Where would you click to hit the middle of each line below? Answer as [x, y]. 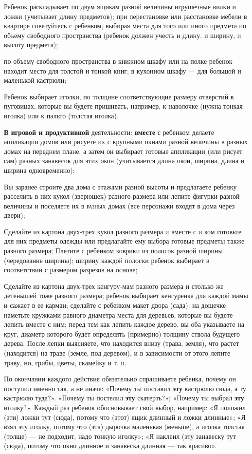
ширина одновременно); [39, 170]
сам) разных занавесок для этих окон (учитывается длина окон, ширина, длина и [124, 161]
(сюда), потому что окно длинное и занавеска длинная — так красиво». [110, 445]
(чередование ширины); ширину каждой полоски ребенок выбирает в [107, 260]
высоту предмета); [31, 45]
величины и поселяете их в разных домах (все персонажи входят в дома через [119, 205]
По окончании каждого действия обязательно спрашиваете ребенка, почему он [120, 379]
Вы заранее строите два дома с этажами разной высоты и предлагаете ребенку [120, 186]
